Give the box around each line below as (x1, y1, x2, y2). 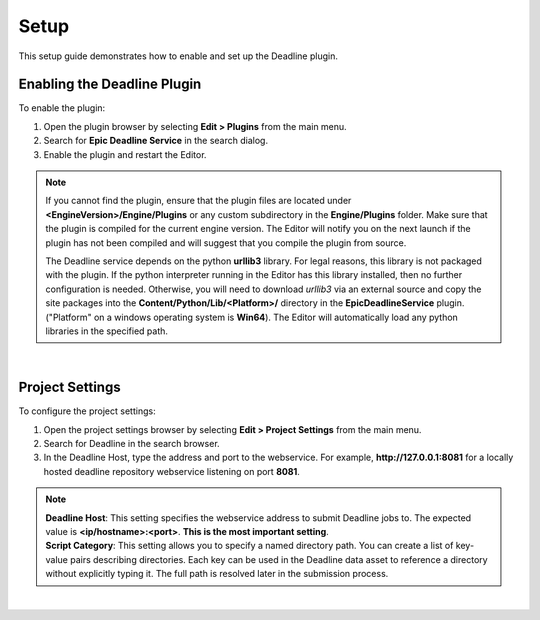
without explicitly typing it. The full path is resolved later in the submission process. (45, 568, 389, 580)
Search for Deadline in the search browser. (43, 438, 220, 449)
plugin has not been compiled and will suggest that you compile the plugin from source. (45, 236, 407, 249)
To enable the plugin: (18, 102, 106, 114)
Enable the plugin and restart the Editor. (43, 148, 207, 160)
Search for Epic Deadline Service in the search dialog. (43, 135, 269, 147)
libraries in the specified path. (45, 325, 169, 337)
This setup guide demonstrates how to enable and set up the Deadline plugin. (18, 50, 339, 62)
